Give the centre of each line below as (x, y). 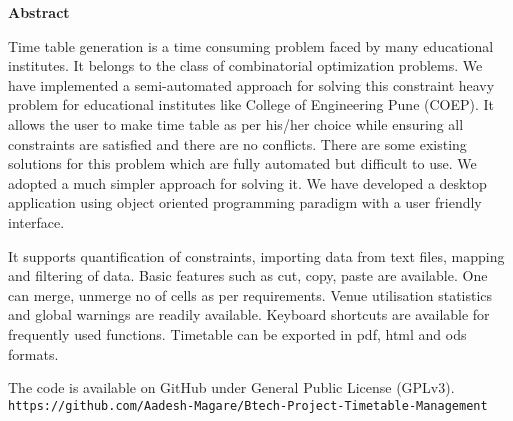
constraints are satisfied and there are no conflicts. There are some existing (237, 143)
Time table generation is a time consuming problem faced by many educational (251, 45)
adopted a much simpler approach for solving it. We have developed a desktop (247, 182)
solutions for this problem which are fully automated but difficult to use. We (242, 163)
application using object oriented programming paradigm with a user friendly (245, 202)
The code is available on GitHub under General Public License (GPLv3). (231, 387)
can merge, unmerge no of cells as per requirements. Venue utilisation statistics (250, 294)
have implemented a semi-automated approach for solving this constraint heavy (251, 84)
